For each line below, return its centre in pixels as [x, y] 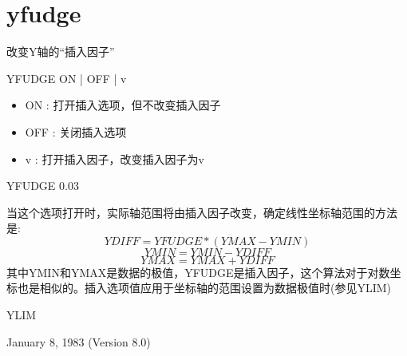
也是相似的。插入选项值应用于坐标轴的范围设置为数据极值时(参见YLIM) [204, 288]
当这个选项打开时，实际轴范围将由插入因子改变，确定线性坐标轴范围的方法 [202, 212]
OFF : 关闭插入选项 [76, 131]
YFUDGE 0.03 [43, 186]
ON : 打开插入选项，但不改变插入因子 [123, 105]
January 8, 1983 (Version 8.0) [79, 341]
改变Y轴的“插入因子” [61, 51]
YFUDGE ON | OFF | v [67, 78]
